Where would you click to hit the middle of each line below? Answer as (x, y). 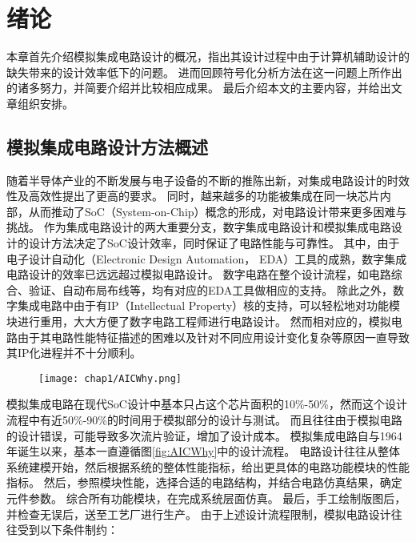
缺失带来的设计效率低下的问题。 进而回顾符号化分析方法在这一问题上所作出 (204, 72)
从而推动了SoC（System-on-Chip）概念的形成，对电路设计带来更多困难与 (218, 211)
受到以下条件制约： (68, 530)
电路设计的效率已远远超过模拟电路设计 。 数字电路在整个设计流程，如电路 (199, 274)
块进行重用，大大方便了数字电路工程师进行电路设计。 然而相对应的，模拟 (199, 321)
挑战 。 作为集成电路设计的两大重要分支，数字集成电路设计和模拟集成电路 (199, 227)
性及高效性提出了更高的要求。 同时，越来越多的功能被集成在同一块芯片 (193, 196)
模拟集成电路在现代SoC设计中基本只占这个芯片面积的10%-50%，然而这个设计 (207, 404)
